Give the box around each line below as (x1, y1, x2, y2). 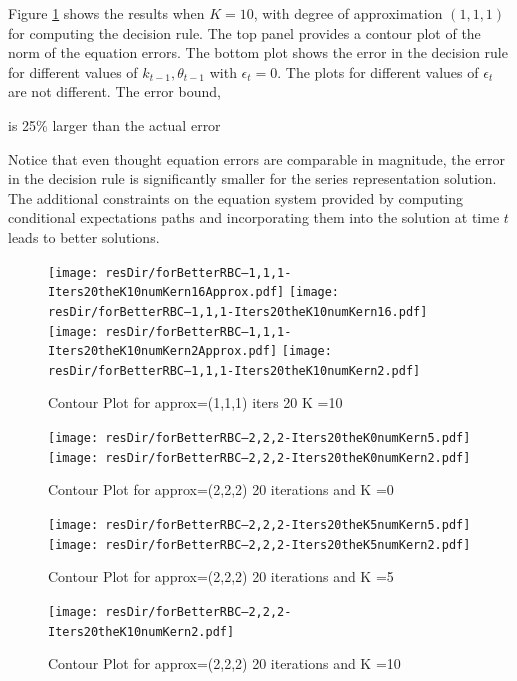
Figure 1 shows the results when (8, 3, 205, 23)
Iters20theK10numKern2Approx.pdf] (48, 344, 278, 359)
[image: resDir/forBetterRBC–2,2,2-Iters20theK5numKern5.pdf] (48, 517, 471, 532)
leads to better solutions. (8, 226, 160, 247)
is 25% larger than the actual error (8, 114, 221, 135)
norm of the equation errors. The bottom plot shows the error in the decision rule (8, 42, 508, 63)
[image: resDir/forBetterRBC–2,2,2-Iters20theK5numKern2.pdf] (48, 537, 471, 552)
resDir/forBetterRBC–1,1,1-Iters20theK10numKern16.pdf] (48, 304, 428, 319)
